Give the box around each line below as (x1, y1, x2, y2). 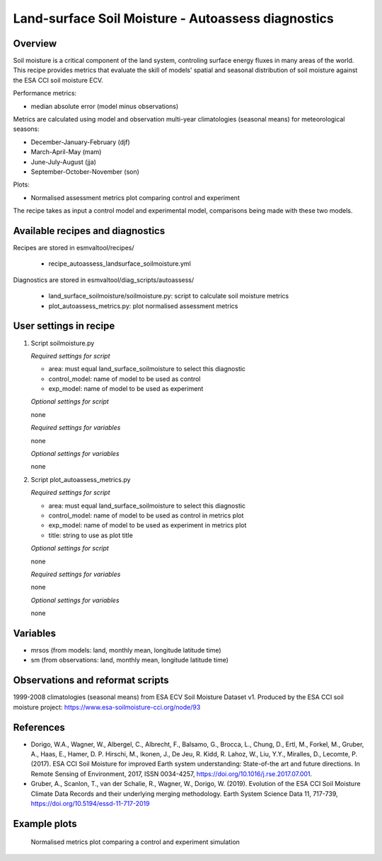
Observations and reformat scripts (13, 674, 169, 686)
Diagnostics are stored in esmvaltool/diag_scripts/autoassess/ (13, 276, 195, 284)
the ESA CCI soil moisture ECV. (13, 76, 104, 84)
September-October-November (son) (30, 167, 139, 176)
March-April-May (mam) (30, 148, 102, 156)
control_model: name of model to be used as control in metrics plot (48, 511, 244, 520)
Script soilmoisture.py (30, 339, 95, 347)
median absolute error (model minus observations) (30, 102, 179, 110)
